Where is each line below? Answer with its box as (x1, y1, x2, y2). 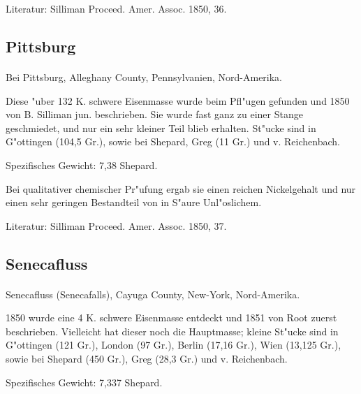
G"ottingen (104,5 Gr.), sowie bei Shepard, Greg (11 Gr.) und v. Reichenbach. (6, 134, 340, 149)
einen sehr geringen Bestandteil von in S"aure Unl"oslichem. (6, 195, 262, 210)
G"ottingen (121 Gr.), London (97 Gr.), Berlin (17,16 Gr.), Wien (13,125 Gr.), (6, 337, 341, 352)
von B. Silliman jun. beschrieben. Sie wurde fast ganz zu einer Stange (6, 107, 303, 122)
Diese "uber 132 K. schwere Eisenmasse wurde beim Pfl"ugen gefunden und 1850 (6, 93, 350, 108)
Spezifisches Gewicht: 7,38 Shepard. (6, 157, 158, 172)
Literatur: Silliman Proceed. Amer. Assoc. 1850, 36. (6, 1, 227, 15)
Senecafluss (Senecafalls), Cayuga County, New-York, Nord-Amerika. (6, 286, 300, 301)
